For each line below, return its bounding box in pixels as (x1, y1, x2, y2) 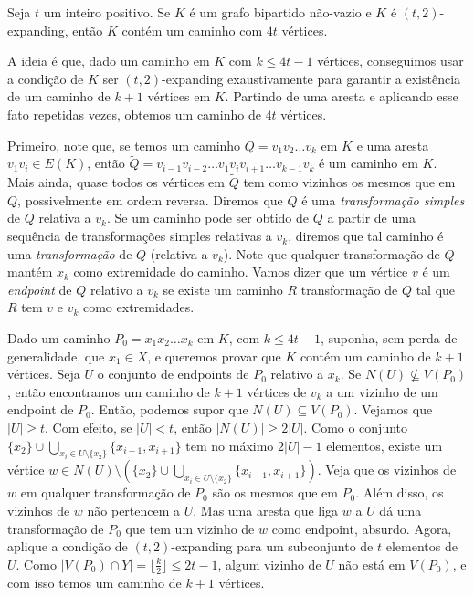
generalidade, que (7, 346, 105, 365)
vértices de (247, 382, 307, 401)
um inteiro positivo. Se (43, 3, 171, 21)
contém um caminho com (121, 20, 263, 39)
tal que (416, 279, 456, 298)
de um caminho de (7, 87, 111, 106)
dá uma (379, 500, 422, 519)
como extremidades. (82, 298, 195, 317)
